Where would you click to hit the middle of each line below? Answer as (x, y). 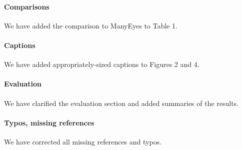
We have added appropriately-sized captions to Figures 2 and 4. (102, 64)
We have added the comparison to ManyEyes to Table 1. (91, 25)
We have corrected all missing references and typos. (83, 141)
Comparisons (27, 6)
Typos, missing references (49, 122)
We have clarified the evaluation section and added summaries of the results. (121, 103)
